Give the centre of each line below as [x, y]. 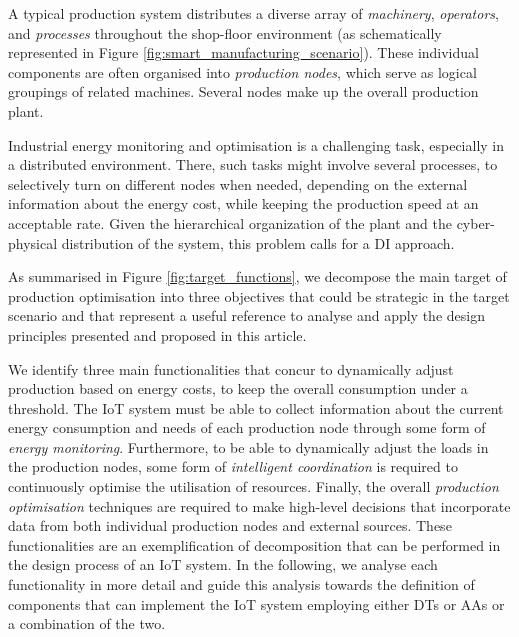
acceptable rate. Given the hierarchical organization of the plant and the [230, 222]
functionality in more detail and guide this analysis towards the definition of [241, 584]
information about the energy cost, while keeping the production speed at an [243, 203]
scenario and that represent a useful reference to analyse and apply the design [246, 315]
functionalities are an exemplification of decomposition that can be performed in [254, 544]
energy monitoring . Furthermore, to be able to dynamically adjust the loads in [248, 446]
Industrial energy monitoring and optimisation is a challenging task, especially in [256, 144]
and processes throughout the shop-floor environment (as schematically [225, 32]
